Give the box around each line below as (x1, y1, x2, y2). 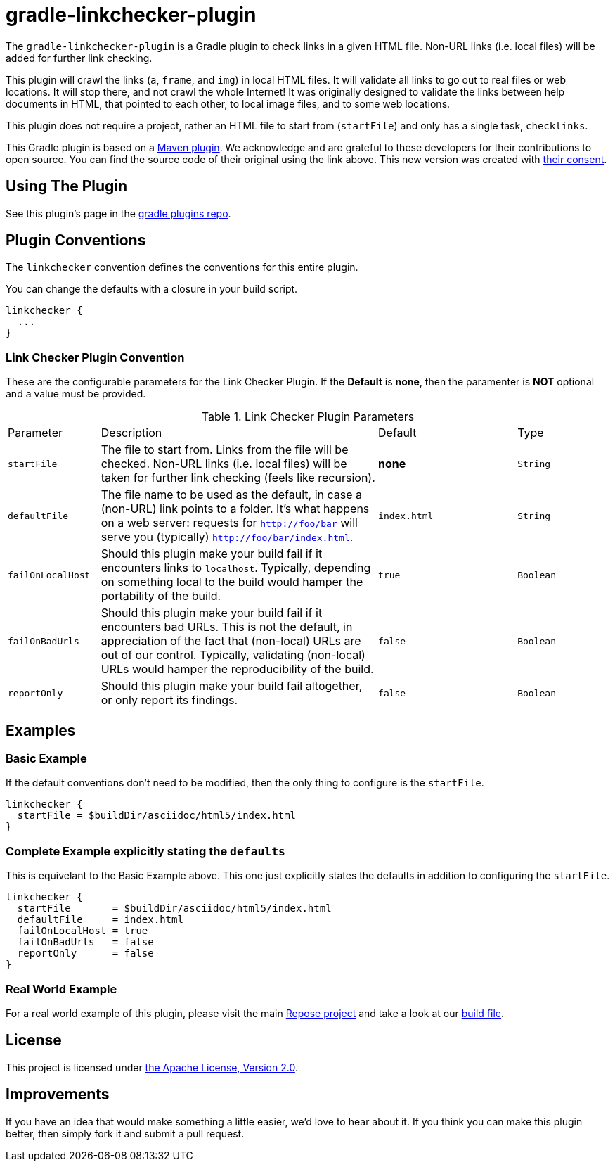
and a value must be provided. (6, 388, 146, 400)
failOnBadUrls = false (17, 936, 154, 948)
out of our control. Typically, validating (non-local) (101, 648, 365, 663)
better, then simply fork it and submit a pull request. (6, 1127, 245, 1140)
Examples (6, 721, 76, 739)
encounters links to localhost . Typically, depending (101, 561, 371, 575)
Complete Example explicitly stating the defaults (6, 843, 285, 858)
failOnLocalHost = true (17, 925, 148, 937)
